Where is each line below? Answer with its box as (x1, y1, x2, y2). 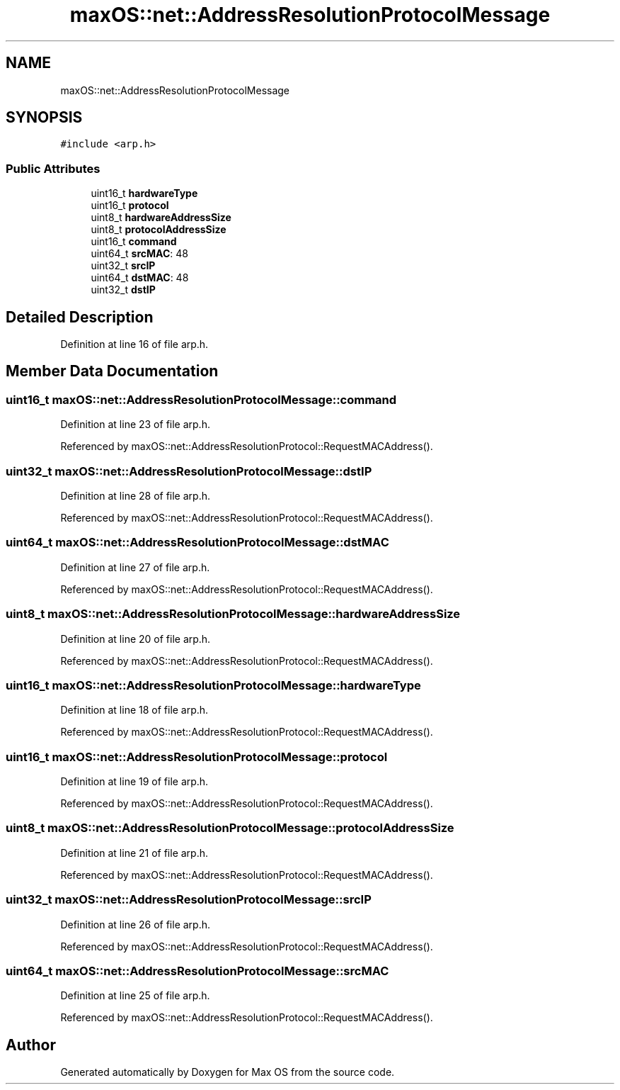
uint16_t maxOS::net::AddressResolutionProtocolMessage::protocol (6, 749, 388, 764)
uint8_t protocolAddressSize (91, 223, 226, 236)
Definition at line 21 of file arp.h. (60, 846, 209, 859)
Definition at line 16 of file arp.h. (60, 338, 209, 351)
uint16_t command (91, 235, 177, 248)
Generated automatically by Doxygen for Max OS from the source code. (60, 1066, 395, 1079)
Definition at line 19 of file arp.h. (60, 775, 209, 787)
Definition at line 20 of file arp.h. (60, 632, 211, 645)
